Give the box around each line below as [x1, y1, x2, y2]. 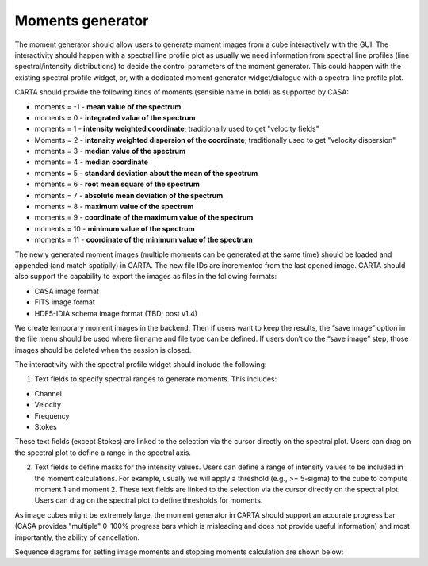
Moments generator [14, 12, 149, 29]
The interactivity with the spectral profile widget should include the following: [14, 360, 267, 369]
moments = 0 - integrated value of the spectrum [34, 113, 196, 122]
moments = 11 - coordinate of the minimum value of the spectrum [34, 235, 253, 245]
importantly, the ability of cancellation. [14, 532, 140, 542]
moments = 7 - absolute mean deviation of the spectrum [34, 190, 224, 200]
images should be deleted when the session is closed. [14, 345, 192, 354]
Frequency [34, 411, 70, 420]
